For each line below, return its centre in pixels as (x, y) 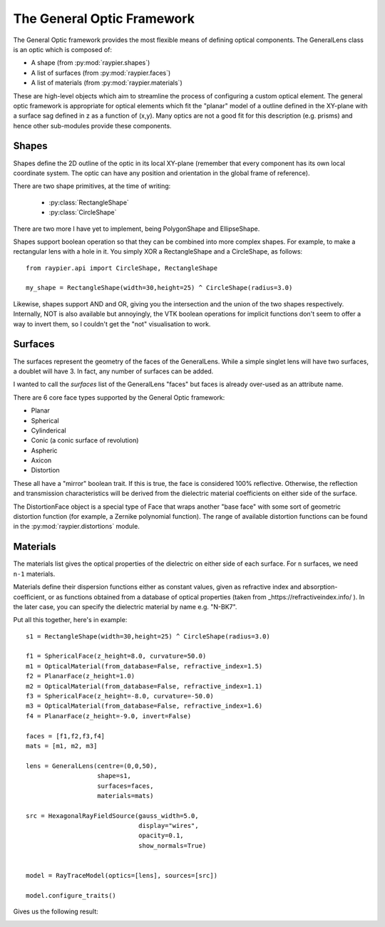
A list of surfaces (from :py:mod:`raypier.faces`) (101, 73)
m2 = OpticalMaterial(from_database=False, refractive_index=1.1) (144, 686)
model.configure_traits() (71, 895)
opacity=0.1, (161, 836)
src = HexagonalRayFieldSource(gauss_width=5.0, (112, 815)
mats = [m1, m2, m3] (62, 746)
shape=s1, (114, 776)
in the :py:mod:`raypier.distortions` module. (77, 527)
